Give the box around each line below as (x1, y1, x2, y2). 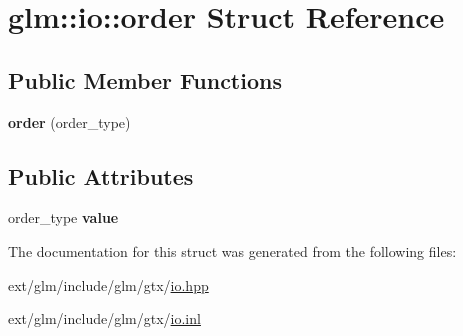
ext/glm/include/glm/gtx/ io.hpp (8, 274, 209, 295)
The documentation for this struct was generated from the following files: (8, 240, 457, 261)
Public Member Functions (8, 64, 282, 95)
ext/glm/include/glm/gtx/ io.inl (8, 308, 201, 329)
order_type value (8, 207, 119, 228)
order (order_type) (8, 111, 131, 132)
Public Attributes (8, 160, 194, 191)
